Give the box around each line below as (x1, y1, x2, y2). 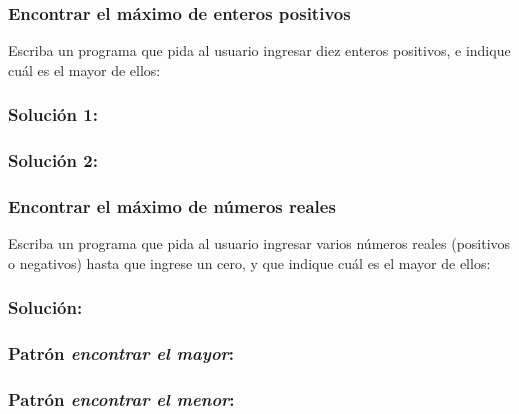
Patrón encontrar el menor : (8, 387, 235, 412)
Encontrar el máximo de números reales (8, 194, 336, 219)
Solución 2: (8, 148, 98, 173)
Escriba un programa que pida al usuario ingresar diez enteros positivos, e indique (8, 40, 511, 61)
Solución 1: (8, 102, 98, 127)
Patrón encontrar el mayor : (8, 341, 235, 366)
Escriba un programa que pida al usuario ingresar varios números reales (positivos (8, 233, 511, 254)
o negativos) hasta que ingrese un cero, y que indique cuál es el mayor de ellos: (8, 252, 491, 273)
